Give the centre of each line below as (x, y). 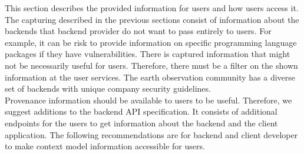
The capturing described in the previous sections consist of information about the (152, 19)
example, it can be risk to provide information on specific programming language (151, 42)
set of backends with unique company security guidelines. (108, 88)
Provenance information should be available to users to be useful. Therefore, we (148, 100)
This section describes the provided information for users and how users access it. (152, 8)
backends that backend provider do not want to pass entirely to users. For (138, 31)
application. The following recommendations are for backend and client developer (151, 134)
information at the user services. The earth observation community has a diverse (150, 77)
